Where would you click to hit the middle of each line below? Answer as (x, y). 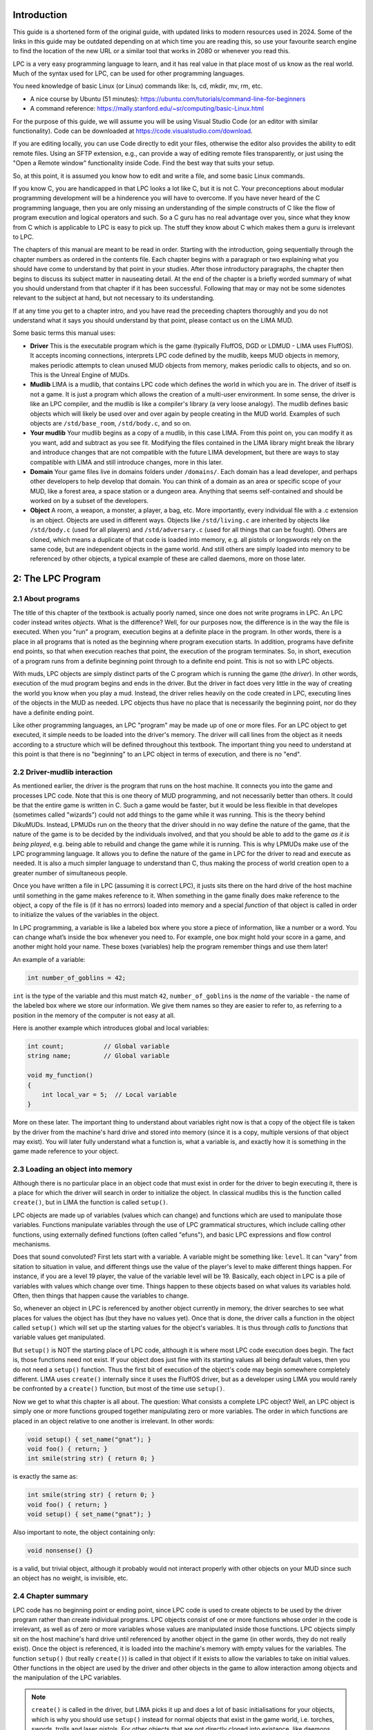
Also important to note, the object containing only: (84, 1532)
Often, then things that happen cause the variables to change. (101, 1295)
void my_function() (60, 1075)
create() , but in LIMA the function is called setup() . (90, 1202)
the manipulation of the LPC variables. (67, 1677)
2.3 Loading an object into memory (73, 1169)
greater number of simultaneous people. (70, 873)
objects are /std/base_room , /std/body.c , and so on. (111, 423)
